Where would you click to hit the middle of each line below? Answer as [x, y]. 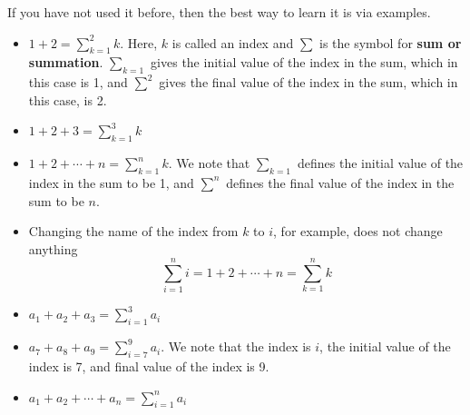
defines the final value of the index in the [340, 182]
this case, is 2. [68, 99]
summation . [66, 62]
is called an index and [233, 42]
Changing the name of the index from [133, 231]
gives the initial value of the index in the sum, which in [304, 62]
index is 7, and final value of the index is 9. [149, 366]
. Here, [139, 42]
